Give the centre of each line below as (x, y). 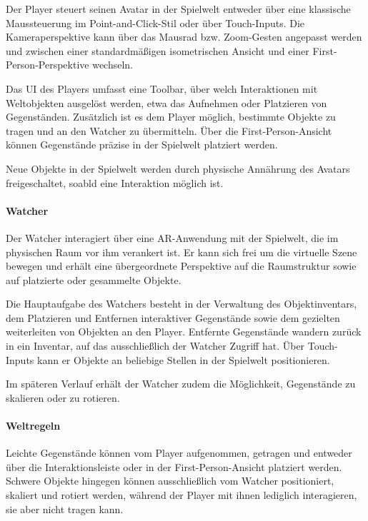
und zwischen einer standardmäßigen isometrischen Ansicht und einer (158, 50)
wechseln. (113, 65)
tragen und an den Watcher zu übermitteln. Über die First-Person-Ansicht (169, 130)
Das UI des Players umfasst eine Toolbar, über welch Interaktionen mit (162, 88)
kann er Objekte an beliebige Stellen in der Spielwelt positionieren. (184, 359)
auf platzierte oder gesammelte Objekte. (94, 279)
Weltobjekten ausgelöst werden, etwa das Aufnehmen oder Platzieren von (166, 102)
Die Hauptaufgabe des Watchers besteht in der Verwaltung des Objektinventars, (181, 304)
